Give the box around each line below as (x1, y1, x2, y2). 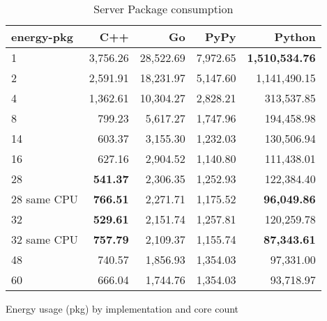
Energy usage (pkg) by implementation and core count (6, 302, 239, 315)
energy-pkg (11, 29, 73, 45)
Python (274, 29, 316, 45)
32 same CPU (11, 231, 78, 247)
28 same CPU (11, 191, 78, 207)
